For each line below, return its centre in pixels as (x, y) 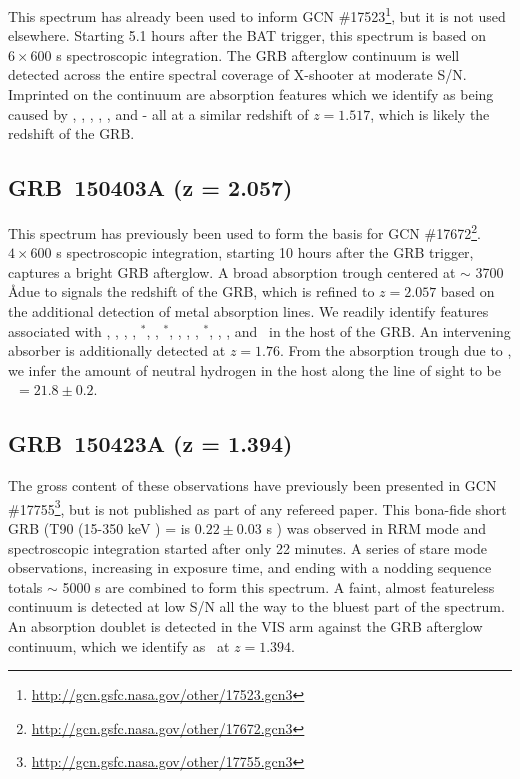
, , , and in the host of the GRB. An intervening (360, 330)
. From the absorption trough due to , (396, 350)
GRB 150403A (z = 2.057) (150, 187)
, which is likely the (430, 113)
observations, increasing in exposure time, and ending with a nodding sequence (250, 567)
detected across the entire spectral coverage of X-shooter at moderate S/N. (237, 74)
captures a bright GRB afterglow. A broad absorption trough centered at (232, 271)
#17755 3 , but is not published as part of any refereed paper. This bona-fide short (257, 507)
